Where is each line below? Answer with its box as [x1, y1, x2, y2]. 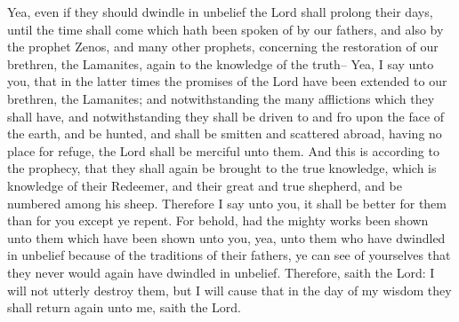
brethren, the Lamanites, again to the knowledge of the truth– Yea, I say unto [7, 54, 434, 73]
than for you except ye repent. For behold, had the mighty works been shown [7, 211, 429, 230]
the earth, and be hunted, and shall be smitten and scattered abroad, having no [7, 124, 442, 143]
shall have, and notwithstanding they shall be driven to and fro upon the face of [7, 106, 445, 125]
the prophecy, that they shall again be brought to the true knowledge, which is [7, 159, 437, 177]
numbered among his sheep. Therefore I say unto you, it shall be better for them [7, 193, 447, 212]
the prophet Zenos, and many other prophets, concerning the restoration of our [7, 37, 439, 56]
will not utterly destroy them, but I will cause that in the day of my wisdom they [7, 280, 452, 299]
